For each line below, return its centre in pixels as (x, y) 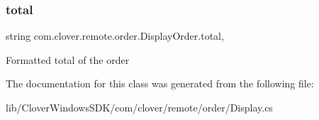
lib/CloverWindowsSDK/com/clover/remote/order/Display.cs (139, 107)
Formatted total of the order (68, 59)
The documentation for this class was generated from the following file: (160, 83)
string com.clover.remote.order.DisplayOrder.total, (115, 36)
